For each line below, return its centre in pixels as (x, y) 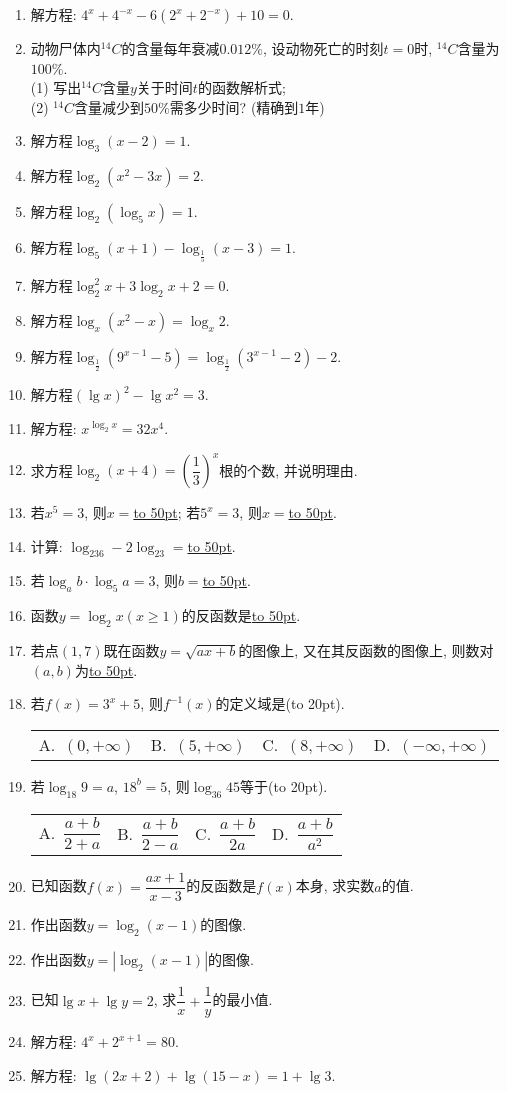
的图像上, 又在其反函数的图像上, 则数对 (366, 649)
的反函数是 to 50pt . (241, 615)
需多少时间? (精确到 (234, 106)
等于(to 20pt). (284, 785)
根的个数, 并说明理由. (288, 469)
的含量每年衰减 (170, 48)
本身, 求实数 (335, 885)
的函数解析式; (241, 87)
